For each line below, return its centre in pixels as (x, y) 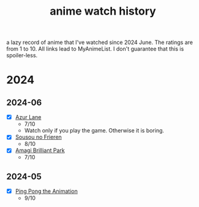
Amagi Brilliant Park (40, 150)
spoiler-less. (22, 56)
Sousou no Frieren (39, 137)
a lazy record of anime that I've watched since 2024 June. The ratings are (99, 42)
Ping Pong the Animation (47, 191)
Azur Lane (28, 117)
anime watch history (103, 11)
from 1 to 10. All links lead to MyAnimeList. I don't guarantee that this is (95, 49)
